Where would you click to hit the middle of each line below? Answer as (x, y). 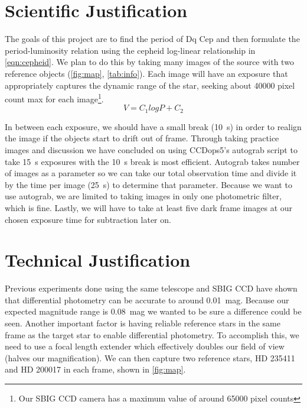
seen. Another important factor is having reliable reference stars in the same (143, 323)
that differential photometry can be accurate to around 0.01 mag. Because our (147, 299)
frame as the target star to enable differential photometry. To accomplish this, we (152, 334)
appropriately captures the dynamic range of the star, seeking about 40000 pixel (150, 85)
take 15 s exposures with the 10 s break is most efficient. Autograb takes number (152, 161)
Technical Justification (98, 260)
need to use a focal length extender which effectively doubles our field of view (145, 346)
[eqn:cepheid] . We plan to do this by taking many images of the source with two (149, 62)
